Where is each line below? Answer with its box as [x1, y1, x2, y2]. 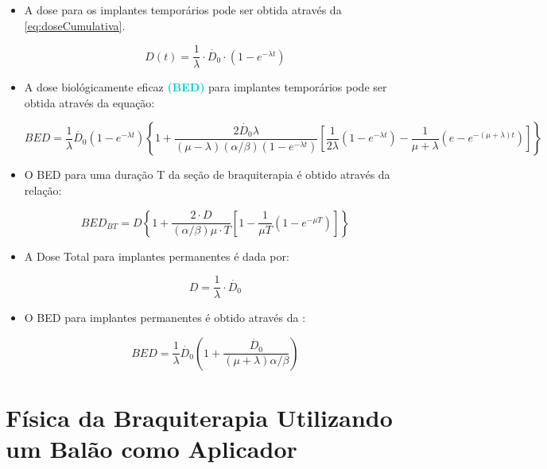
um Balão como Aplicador [6, 432, 297, 465]
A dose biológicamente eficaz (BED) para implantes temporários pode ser [24, 79, 387, 95]
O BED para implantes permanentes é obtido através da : [24, 309, 306, 326]
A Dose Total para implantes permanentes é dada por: [24, 247, 289, 264]
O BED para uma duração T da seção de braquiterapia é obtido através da [24, 166, 390, 183]
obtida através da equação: [24, 94, 155, 110]
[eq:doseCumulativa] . [24, 17, 126, 33]
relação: [24, 182, 62, 199]
